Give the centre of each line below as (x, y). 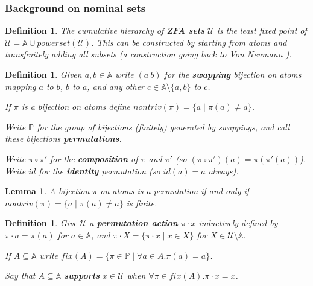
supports (82, 275)
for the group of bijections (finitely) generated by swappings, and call (163, 126)
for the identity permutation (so (100, 170)
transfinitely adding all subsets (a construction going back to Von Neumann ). (148, 54)
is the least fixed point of (262, 30)
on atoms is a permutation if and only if (175, 191)
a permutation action (134, 223)
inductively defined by (238, 223)
